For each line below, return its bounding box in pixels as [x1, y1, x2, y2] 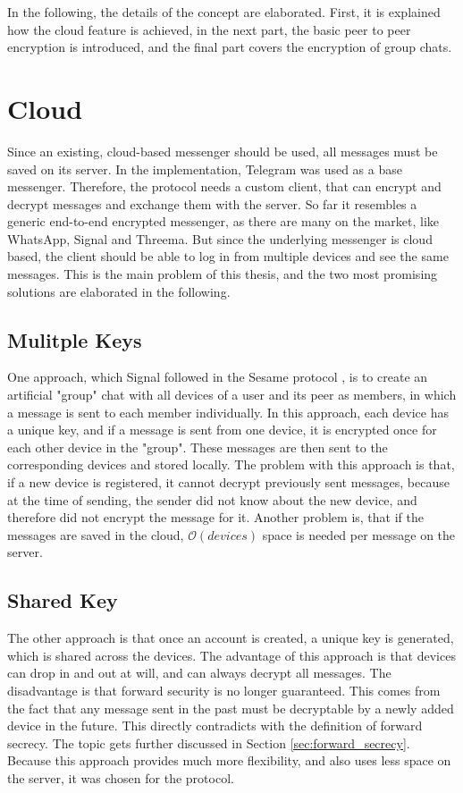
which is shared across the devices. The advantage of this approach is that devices [7, 645, 456, 664]
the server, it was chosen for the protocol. [7, 768, 234, 787]
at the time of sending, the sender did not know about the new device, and [7, 490, 417, 509]
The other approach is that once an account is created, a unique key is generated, [7, 628, 454, 647]
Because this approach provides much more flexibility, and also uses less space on [7, 751, 451, 770]
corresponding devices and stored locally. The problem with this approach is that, [7, 455, 455, 474]
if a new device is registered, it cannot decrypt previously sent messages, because [7, 473, 450, 492]
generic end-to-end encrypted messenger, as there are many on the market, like [7, 212, 440, 231]
